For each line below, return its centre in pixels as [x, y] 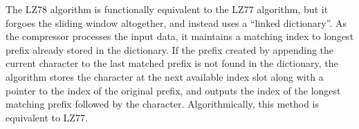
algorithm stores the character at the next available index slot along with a [165, 76]
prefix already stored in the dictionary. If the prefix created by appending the [170, 49]
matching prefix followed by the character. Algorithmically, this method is [162, 104]
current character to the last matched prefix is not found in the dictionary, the [172, 63]
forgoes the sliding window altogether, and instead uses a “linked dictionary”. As [176, 22]
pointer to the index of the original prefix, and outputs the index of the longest [173, 90]
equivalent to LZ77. [47, 117]
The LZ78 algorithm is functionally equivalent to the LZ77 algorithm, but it [167, 9]
